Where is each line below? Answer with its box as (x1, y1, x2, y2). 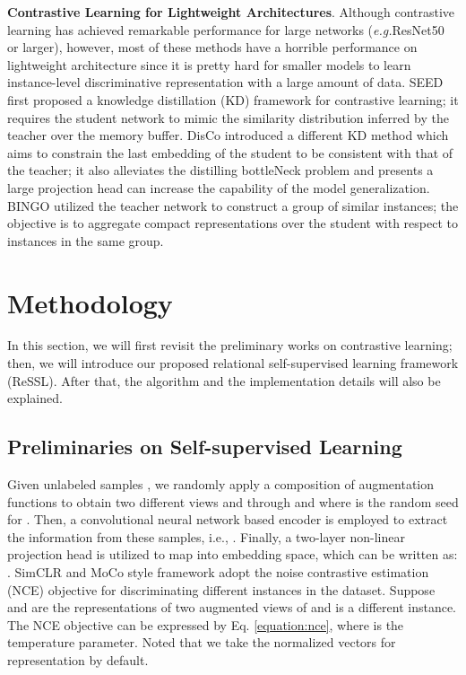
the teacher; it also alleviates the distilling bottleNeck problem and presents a (7, 161, 434, 180)
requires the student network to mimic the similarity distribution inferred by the (7, 108, 449, 127)
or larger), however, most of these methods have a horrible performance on (7, 38, 418, 57)
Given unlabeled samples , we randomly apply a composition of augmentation (7, 475, 434, 494)
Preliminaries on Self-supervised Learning (7, 433, 402, 460)
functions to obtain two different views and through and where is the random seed (7, 492, 459, 511)
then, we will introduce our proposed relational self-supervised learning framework (7, 354, 459, 373)
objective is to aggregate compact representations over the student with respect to (7, 214, 458, 232)
